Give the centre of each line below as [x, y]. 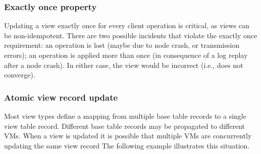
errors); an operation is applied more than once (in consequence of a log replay [126, 55]
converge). [20, 75]
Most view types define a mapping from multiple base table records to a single [125, 116]
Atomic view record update [61, 97]
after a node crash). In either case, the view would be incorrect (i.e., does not [124, 65]
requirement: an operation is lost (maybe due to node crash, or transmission [122, 45]
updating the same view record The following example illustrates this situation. [127, 145]
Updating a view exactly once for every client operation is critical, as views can [127, 25]
